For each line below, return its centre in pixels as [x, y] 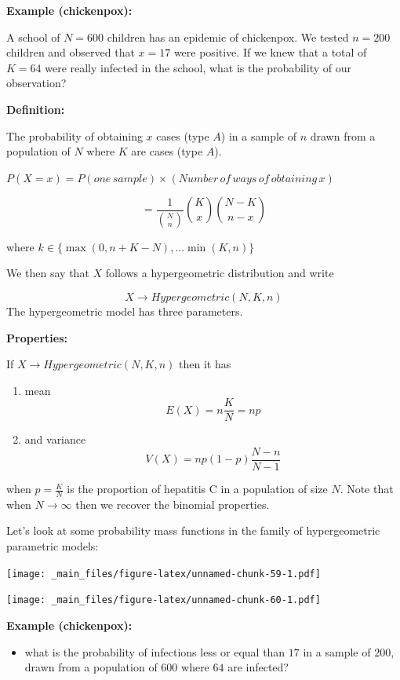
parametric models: [53, 546]
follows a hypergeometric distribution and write [220, 273]
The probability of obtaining [75, 135]
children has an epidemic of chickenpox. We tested [228, 37]
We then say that [48, 273]
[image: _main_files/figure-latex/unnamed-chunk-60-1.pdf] [164, 600]
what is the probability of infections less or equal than [155, 651]
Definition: [36, 109]
